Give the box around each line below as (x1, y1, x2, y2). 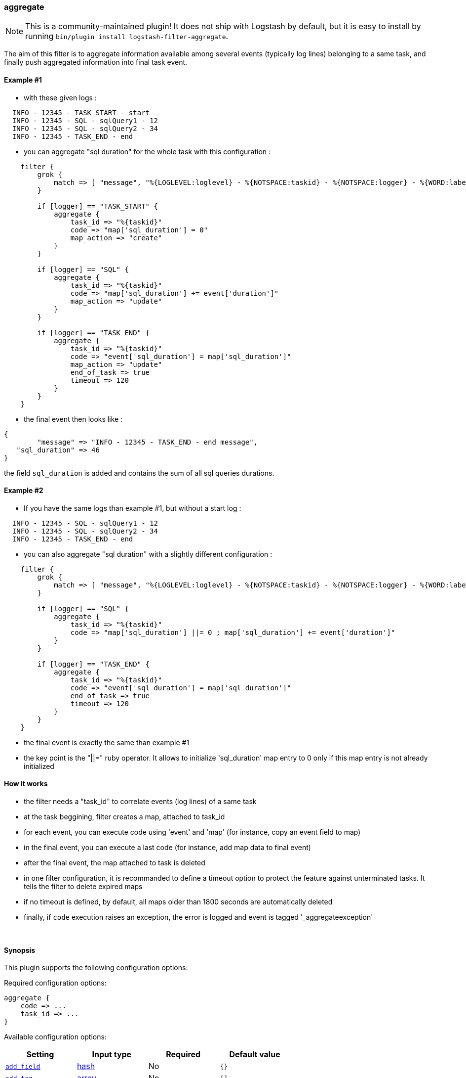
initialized (24, 762, 54, 770)
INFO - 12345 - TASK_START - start (12, 108, 150, 117)
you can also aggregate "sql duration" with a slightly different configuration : (24, 549, 272, 558)
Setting (26, 1049, 54, 1060)
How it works (4, 779, 48, 788)
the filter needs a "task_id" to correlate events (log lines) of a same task (24, 797, 257, 806)
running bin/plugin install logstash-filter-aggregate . (25, 31, 229, 42)
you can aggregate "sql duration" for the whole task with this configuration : (24, 147, 271, 156)
